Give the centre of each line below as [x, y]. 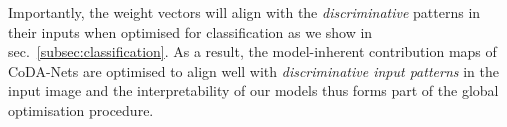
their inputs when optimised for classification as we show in [190, 31]
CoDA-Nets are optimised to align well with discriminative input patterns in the [253, 70]
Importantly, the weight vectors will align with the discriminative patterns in [244, 12]
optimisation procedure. [81, 109]
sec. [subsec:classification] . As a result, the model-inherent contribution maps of [252, 51]
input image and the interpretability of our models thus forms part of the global [253, 90]
